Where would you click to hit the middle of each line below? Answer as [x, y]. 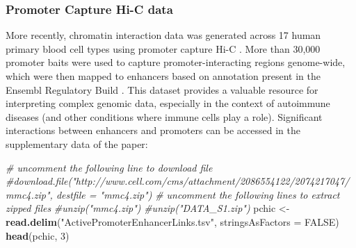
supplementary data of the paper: [77, 143]
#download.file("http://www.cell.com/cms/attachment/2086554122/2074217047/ [178, 181]
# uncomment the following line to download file [109, 167]
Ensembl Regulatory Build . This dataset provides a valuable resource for [162, 89]
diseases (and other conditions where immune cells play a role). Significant [164, 116]
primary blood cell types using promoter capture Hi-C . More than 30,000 [163, 48]
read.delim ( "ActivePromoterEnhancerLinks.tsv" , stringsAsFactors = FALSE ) [172, 221]
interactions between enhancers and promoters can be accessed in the [153, 130]
